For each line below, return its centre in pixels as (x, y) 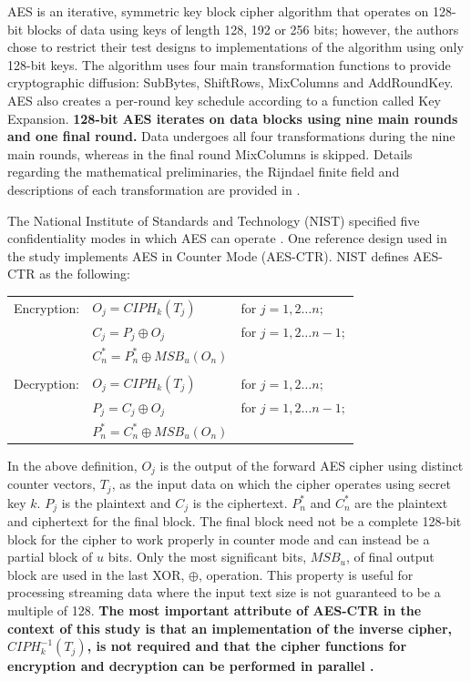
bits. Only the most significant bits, (207, 557)
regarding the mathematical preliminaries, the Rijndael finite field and (204, 172)
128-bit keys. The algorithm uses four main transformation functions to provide (229, 64)
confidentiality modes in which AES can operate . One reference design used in (227, 238)
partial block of (50, 557)
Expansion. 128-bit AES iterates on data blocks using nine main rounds (233, 118)
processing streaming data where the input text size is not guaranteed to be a (224, 592)
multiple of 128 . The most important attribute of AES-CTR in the (215, 610)
